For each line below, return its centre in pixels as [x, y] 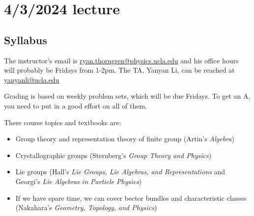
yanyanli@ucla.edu [32, 79]
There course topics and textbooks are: [63, 122]
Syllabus [26, 40]
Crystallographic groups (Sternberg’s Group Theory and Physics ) [113, 155]
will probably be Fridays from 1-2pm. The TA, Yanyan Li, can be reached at [119, 70]
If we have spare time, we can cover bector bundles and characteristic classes [131, 198]
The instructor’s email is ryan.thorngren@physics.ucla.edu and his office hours [121, 60]
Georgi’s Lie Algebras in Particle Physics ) [79, 181]
